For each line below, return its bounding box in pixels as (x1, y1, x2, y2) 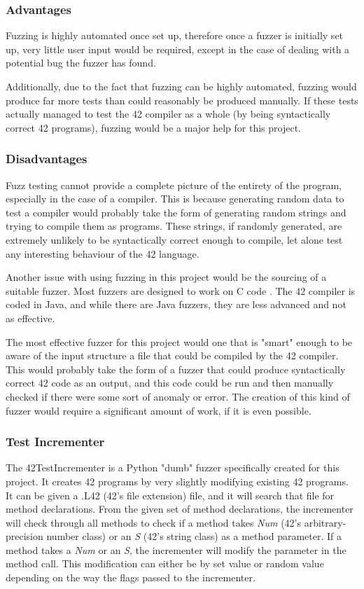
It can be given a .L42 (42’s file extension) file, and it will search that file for (6, 487, 335, 502)
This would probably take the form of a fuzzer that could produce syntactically (6, 361, 346, 376)
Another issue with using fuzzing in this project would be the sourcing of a (6, 270, 327, 284)
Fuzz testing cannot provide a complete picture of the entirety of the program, (6, 177, 342, 192)
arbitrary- (304, 515, 346, 529)
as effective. (6, 310, 55, 325)
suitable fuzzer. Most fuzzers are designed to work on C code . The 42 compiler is (6, 283, 356, 298)
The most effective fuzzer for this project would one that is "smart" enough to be (6, 334, 353, 349)
